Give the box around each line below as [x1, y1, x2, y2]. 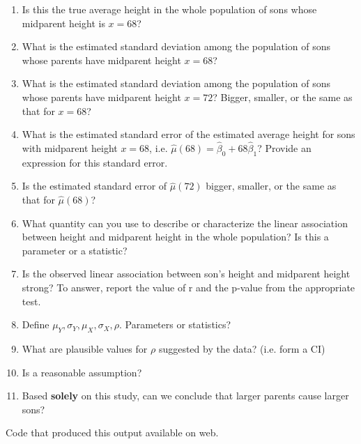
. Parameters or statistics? [119, 317, 231, 332]
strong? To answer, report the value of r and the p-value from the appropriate [22, 280, 355, 294]
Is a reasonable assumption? [22, 365, 142, 379]
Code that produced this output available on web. [6, 425, 219, 440]
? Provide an [257, 140, 312, 155]
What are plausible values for [22, 341, 148, 355]
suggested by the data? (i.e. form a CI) [158, 341, 325, 355]
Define [22, 317, 49, 332]
